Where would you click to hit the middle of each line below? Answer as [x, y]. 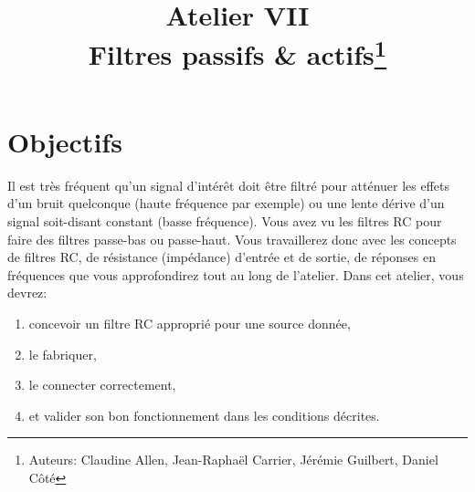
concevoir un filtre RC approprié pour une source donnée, [190, 323]
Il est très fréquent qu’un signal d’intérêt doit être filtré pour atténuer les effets [229, 185]
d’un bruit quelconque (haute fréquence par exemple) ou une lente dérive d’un [226, 203]
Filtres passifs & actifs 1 [237, 52]
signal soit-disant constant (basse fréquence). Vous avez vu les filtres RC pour [225, 221]
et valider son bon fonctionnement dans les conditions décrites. [204, 415]
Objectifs [65, 141]
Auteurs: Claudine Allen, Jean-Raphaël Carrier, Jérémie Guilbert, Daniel [233, 460]
